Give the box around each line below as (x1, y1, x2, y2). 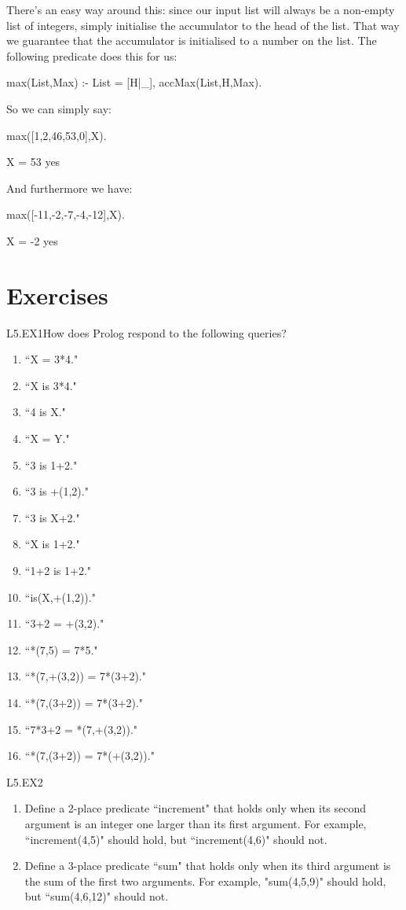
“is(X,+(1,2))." (24, 588, 96, 605)
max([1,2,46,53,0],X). (6, 127, 107, 143)
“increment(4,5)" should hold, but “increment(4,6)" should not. (24, 831, 327, 847)
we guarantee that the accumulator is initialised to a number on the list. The (6, 32, 377, 49)
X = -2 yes (6, 232, 58, 249)
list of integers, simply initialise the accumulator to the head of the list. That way (6, 17, 400, 33)
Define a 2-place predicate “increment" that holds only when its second (24, 800, 367, 816)
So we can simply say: (6, 100, 112, 116)
